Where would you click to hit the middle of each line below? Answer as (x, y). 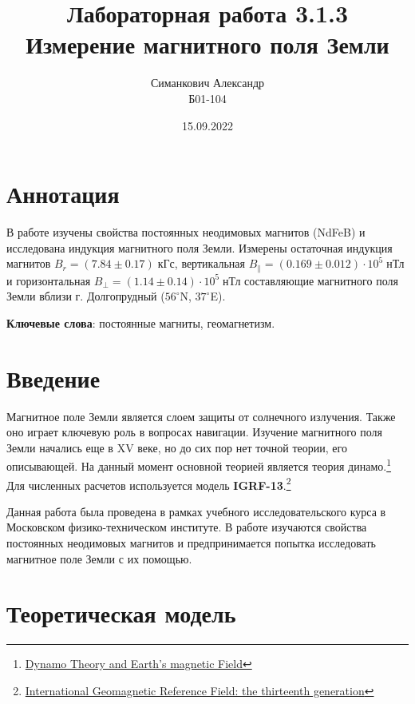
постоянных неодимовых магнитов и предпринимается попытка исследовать (191, 543)
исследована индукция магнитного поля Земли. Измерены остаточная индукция (200, 247)
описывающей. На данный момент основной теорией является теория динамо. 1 (199, 465)
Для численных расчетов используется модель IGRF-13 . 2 (149, 483)
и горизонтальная (49, 280)
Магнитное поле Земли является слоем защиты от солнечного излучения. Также (201, 416)
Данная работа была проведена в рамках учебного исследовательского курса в (196, 511)
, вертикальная (209, 263)
